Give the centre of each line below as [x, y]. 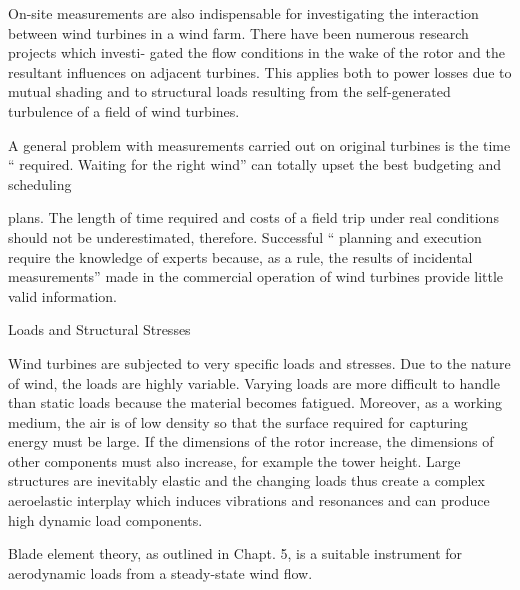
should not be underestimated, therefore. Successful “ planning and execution [245, 236]
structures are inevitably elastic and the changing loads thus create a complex [246, 480]
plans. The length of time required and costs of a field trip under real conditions [253, 217]
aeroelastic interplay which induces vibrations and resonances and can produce [249, 500]
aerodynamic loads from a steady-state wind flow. [160, 572]
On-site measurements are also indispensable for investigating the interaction [243, 13]
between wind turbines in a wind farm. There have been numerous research [238, 32]
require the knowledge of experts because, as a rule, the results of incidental [240, 256]
